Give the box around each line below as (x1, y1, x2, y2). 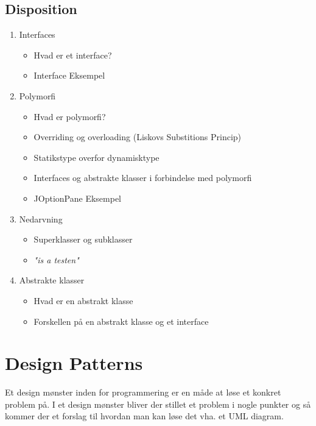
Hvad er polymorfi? (33, 110, 106, 122)
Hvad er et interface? (33, 48, 112, 61)
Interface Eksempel (33, 69, 105, 82)
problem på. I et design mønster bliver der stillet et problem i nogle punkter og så (5, 397, 311, 410)
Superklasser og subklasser (33, 233, 133, 246)
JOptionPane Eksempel (33, 191, 121, 204)
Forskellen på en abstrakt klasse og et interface (33, 314, 209, 327)
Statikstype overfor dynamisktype (33, 151, 160, 163)
